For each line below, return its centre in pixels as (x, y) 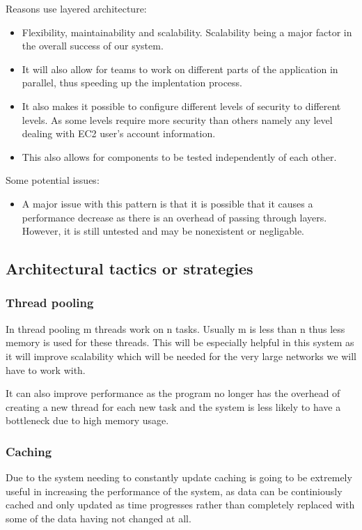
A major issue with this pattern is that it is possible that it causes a (167, 203)
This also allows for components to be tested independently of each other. (179, 156)
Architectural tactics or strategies (129, 268)
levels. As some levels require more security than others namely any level (177, 119)
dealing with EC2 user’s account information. (119, 133)
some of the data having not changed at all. (99, 518)
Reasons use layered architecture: (76, 8)
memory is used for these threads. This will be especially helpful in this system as (180, 342)
